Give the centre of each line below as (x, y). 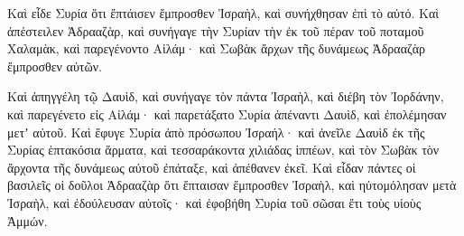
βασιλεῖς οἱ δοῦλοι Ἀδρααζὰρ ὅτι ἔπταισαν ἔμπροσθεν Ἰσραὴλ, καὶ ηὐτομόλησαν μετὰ (232, 185)
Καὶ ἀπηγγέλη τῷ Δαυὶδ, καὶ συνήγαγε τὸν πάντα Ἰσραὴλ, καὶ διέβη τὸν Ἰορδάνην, (226, 96)
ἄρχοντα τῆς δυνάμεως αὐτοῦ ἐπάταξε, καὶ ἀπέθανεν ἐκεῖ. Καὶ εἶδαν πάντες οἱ (212, 167)
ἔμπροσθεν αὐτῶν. (55, 66)
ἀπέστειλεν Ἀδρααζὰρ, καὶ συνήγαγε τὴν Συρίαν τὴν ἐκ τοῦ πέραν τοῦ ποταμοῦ (216, 30)
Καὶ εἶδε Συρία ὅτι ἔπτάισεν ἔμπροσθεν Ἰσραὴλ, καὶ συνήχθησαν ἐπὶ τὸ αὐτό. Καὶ (223, 13)
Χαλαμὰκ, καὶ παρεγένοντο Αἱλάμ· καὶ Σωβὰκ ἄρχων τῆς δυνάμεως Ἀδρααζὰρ (217, 48)
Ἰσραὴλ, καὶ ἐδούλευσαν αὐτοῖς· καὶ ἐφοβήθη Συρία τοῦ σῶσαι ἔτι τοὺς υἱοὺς (214, 202)
